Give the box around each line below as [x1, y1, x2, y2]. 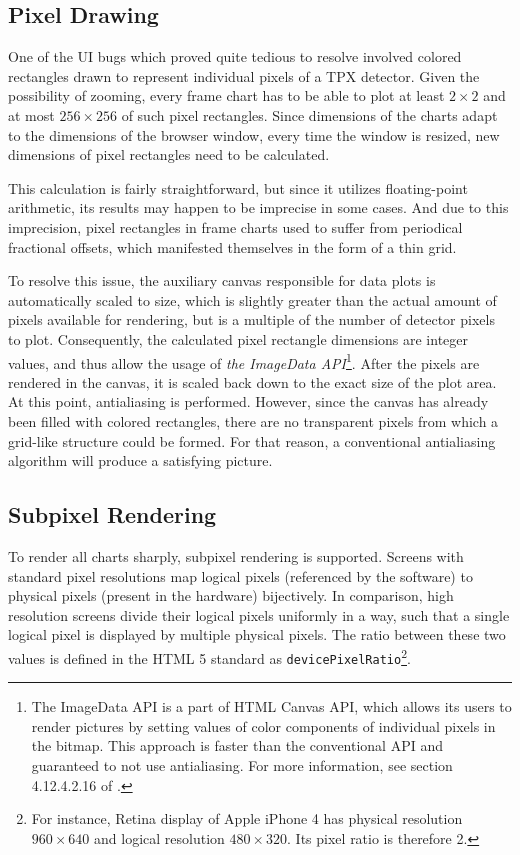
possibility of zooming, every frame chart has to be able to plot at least [8, 85, 445, 106]
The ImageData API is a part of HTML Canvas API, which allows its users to [31, 696, 512, 717]
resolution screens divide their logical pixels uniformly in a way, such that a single [8, 604, 510, 625]
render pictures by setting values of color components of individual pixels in [31, 715, 496, 736]
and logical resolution [94, 827, 225, 848]
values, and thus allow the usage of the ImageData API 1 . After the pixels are [8, 349, 480, 373]
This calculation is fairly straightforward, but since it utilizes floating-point [8, 177, 468, 198]
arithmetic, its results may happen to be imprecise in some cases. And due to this [8, 197, 509, 218]
